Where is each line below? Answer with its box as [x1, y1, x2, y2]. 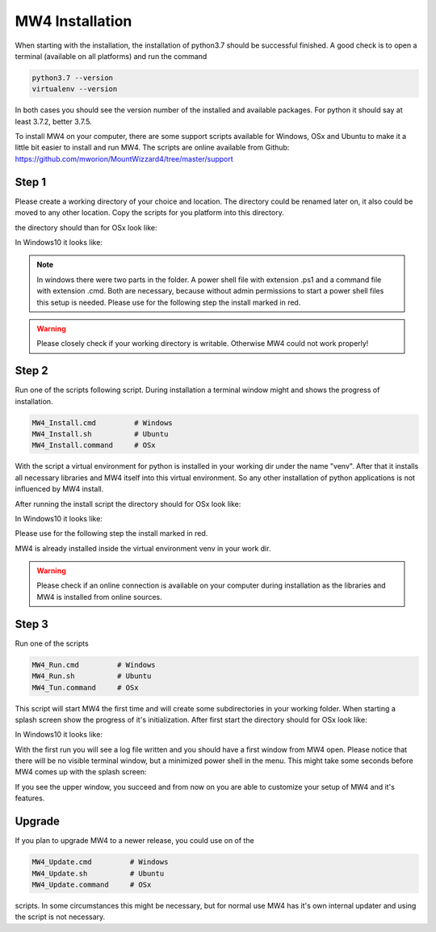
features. [15, 793, 45, 803]
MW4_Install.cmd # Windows [31, 418, 173, 428]
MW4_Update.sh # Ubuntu [31, 869, 165, 878]
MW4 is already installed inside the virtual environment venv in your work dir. [15, 543, 271, 553]
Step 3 [15, 617, 48, 630]
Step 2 [15, 364, 48, 377]
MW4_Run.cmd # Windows [31, 660, 157, 669]
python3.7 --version [31, 73, 113, 82]
